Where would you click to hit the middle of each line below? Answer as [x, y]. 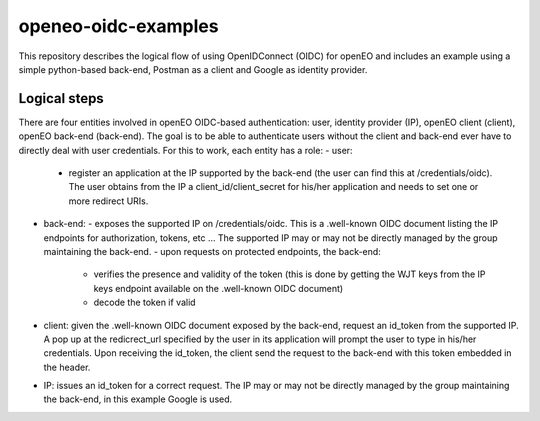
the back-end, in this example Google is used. [138, 399]
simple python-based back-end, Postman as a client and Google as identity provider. [193, 69]
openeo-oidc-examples [118, 26]
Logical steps [61, 98]
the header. [67, 367]
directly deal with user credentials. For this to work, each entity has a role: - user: [186, 150]
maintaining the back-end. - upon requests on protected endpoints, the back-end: [212, 251]
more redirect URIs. [108, 201]
